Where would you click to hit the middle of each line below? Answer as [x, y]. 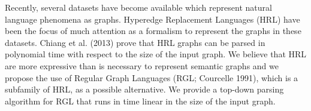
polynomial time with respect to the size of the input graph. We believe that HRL [156, 54]
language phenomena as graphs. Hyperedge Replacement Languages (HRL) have [153, 19]
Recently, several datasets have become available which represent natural [138, 7]
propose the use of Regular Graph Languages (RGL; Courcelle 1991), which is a [152, 77]
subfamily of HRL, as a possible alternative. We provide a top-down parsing [144, 89]
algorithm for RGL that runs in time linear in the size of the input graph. [140, 101]
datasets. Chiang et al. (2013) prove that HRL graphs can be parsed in [135, 42]
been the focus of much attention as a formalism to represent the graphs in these [153, 31]
